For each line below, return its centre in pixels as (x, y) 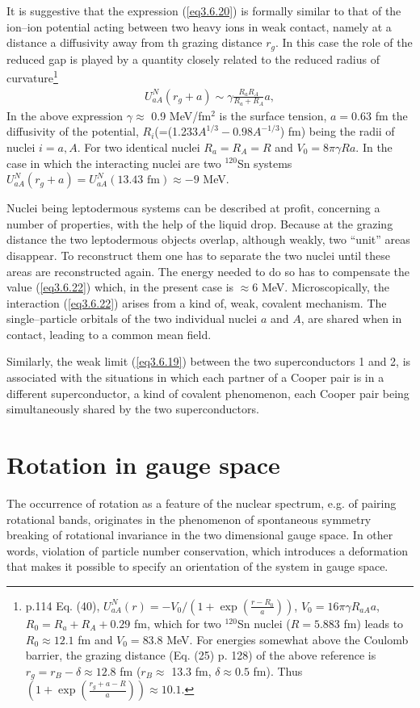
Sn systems (265, 163)
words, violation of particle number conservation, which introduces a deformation (208, 550)
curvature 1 (32, 76)
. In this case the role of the (344, 42)
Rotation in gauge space (143, 465)
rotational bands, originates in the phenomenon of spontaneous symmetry (189, 519)
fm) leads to (374, 623)
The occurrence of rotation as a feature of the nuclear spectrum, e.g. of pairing (202, 503)
